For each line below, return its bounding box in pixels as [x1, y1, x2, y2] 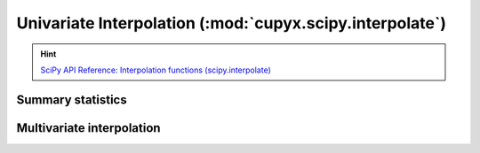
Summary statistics [16, 92, 128, 107]
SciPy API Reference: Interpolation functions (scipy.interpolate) [40, 65, 271, 75]
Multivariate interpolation [16, 120, 161, 135]
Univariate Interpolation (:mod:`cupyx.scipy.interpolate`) [16, 13, 447, 33]
